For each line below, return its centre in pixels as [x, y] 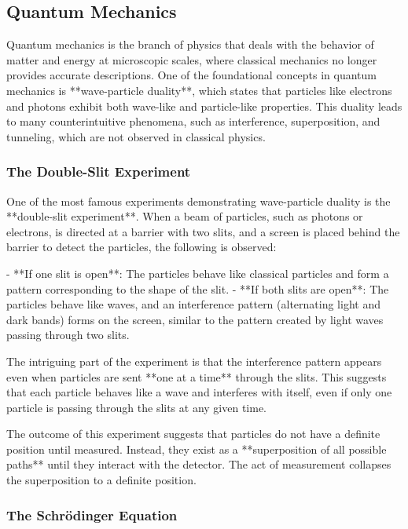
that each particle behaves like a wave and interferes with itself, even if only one [199, 392]
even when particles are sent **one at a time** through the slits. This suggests [197, 376]
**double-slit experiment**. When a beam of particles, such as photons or [185, 216]
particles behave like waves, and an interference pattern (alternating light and [193, 304]
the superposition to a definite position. [101, 480]
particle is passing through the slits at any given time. [137, 407]
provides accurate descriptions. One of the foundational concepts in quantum [192, 75]
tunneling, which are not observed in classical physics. [136, 136]
